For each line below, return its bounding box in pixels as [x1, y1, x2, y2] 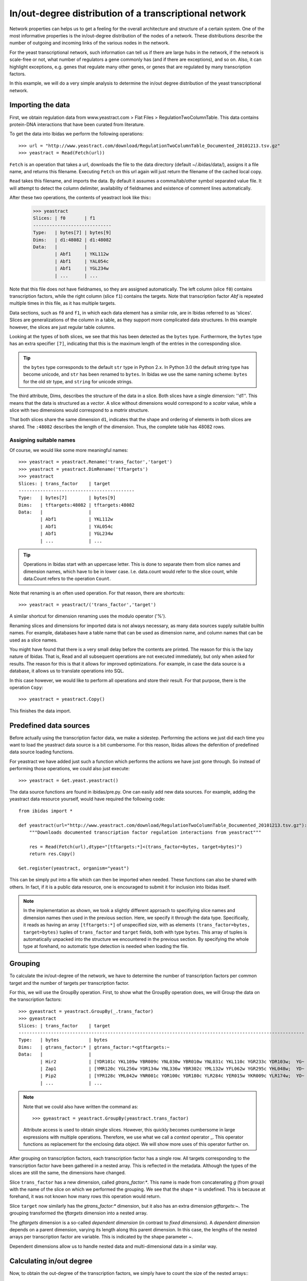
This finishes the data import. [9, 708, 71, 714]
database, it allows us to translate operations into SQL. [9, 668, 125, 674]
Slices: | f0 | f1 [33, 215, 96, 221]
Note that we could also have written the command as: [23, 1103, 138, 1109]
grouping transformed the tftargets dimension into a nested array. [9, 1210, 148, 1216]
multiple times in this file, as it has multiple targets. [9, 300, 116, 306]
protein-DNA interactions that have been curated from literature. [9, 121, 145, 128]
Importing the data [9, 100, 70, 110]
